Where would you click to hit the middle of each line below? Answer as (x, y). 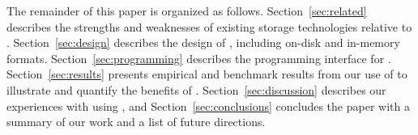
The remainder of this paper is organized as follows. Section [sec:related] (187, 11)
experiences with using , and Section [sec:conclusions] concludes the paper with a (208, 105)
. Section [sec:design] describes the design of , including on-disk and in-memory (203, 42)
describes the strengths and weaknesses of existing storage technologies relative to (209, 26)
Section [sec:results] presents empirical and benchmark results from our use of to (207, 74)
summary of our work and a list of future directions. (136, 122)
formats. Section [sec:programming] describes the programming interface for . (199, 58)
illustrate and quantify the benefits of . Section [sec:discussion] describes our (196, 89)
